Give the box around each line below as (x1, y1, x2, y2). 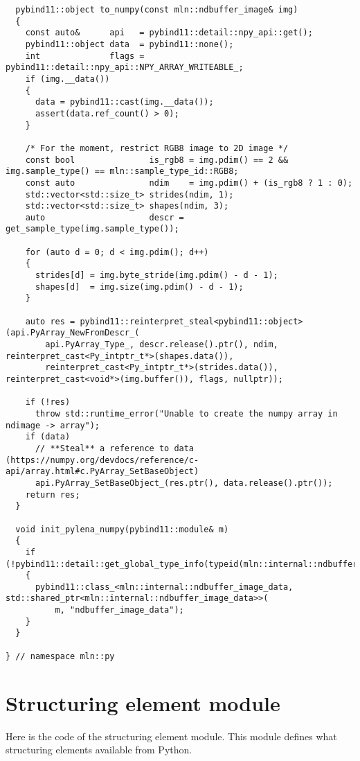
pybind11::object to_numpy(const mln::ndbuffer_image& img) (15, 5, 298, 15)
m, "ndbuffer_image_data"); (55, 605, 184, 615)
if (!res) (25, 397, 71, 408)
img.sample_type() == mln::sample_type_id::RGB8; (6, 166, 239, 177)
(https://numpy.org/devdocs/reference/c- (6, 455, 199, 465)
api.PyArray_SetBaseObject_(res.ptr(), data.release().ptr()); (35, 478, 333, 488)
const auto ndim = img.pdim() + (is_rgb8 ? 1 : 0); (25, 177, 353, 188)
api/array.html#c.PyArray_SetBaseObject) (6, 466, 199, 477)
